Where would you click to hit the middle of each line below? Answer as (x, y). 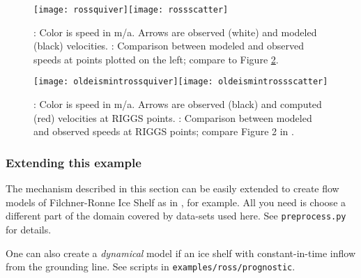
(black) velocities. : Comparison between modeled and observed (169, 46)
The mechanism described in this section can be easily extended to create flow (172, 188)
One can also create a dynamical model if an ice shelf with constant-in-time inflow (181, 253)
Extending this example (74, 162)
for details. (29, 229)
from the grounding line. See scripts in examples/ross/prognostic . (151, 267)
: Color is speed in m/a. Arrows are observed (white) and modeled (175, 32)
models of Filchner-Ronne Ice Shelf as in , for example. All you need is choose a (176, 202)
